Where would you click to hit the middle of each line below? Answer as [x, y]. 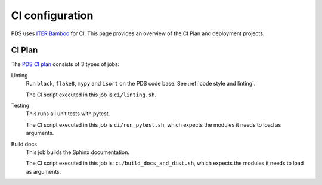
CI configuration [52, 15]
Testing [20, 106]
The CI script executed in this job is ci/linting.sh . [91, 95]
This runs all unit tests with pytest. [68, 114]
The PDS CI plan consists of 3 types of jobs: [65, 64]
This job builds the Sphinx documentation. [78, 152]
